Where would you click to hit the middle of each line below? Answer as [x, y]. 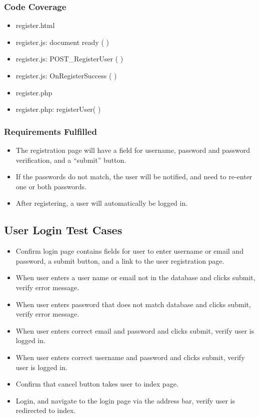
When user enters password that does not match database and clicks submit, [133, 304]
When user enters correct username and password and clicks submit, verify [130, 357]
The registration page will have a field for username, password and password [133, 150]
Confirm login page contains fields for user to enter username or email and [129, 251]
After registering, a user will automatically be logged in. [102, 203]
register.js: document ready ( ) [62, 42]
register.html [35, 25]
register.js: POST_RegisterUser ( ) [69, 59]
